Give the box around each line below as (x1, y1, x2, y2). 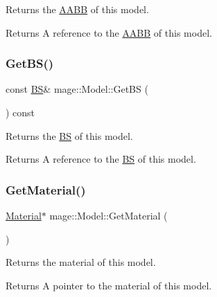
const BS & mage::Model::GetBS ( (6, 82, 148, 96)
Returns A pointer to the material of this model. (6, 278, 212, 292)
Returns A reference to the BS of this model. (6, 152, 196, 166)
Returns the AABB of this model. (6, 2, 149, 16)
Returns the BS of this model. (6, 128, 133, 143)
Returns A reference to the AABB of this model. (6, 25, 212, 39)
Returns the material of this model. (6, 255, 156, 269)
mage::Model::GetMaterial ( (49, 208, 168, 222)
